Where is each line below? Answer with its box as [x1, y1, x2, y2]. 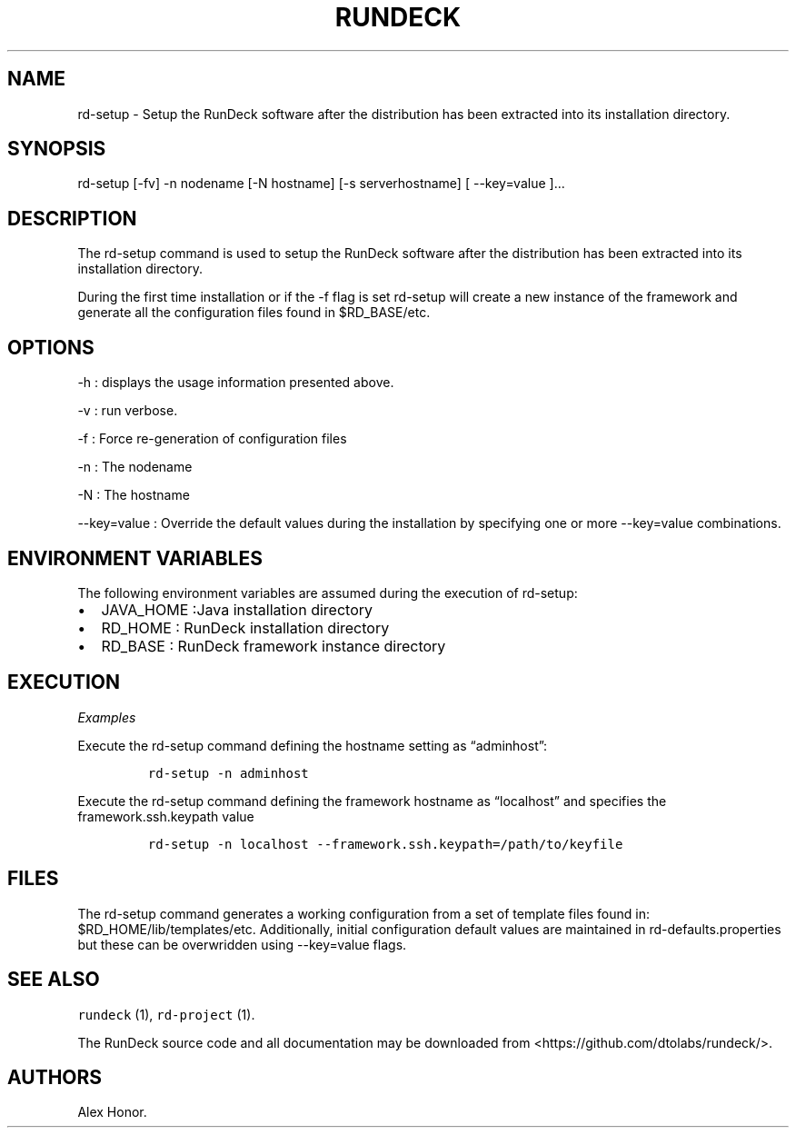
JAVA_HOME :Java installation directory [101, 600, 373, 619]
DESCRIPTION [7, 206, 137, 230]
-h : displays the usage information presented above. [77, 374, 394, 391]
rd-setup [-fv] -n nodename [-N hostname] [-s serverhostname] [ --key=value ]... [77, 175, 565, 192]
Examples [77, 709, 136, 725]
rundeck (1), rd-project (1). [77, 1006, 255, 1022]
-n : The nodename [77, 459, 193, 475]
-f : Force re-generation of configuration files [77, 431, 347, 447]
